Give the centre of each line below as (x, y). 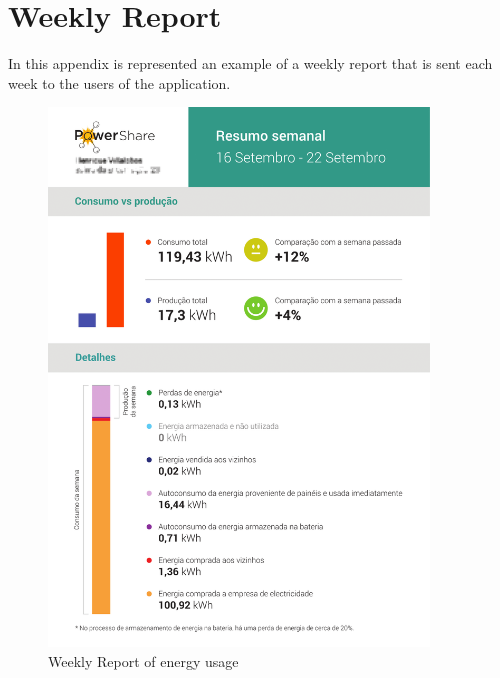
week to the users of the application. (119, 82)
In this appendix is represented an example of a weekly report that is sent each (250, 63)
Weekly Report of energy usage (143, 660)
